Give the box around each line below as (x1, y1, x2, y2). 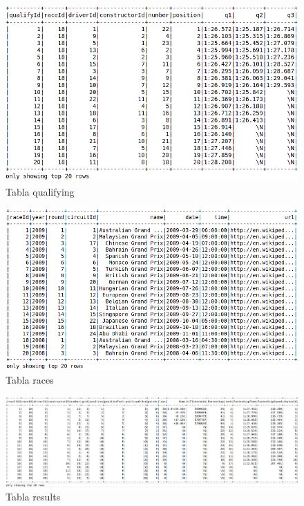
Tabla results (6, 489, 61, 504)
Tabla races (6, 373, 54, 387)
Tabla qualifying (6, 184, 75, 198)
